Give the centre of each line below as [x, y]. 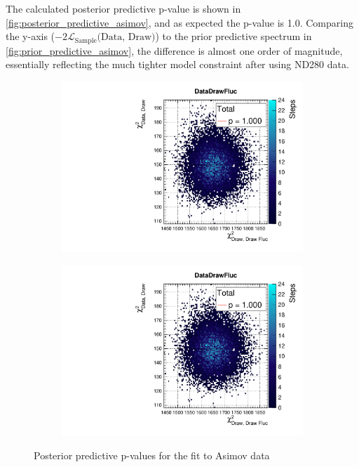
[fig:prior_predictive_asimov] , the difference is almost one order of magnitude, [174, 50]
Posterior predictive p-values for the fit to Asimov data [152, 455]
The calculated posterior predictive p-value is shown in [123, 8]
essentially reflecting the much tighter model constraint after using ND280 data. [177, 64]
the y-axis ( [31, 36]
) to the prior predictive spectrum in [233, 36]
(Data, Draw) [126, 38]
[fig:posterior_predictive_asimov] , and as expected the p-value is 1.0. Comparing [179, 22]
